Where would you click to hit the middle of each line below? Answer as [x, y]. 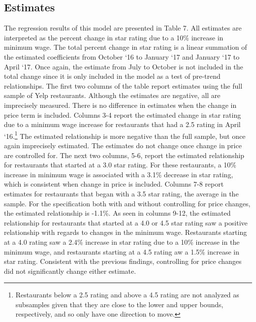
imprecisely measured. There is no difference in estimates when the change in [120, 105]
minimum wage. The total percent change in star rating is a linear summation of [126, 47]
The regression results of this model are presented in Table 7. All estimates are [123, 28]
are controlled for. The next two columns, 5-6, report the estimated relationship [124, 155]
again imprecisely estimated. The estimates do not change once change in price [123, 145]
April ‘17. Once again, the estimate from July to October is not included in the [124, 66]
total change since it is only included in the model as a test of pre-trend [112, 76]
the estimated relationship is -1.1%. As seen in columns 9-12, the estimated [117, 213]
